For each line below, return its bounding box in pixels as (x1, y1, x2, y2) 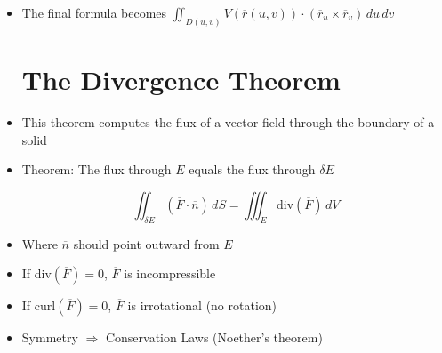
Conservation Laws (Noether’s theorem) (105, 328, 323, 347)
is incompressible (124, 264, 216, 283)
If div (21, 264, 52, 283)
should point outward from (73, 234, 220, 253)
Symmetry (21, 328, 78, 347)
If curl (21, 296, 56, 315)
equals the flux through (189, 160, 316, 179)
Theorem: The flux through (21, 160, 172, 179)
